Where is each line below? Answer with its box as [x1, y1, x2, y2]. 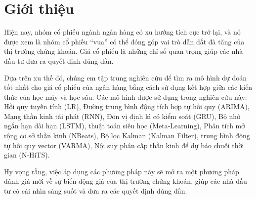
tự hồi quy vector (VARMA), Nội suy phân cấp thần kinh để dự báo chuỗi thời [4, 140, 244, 150]
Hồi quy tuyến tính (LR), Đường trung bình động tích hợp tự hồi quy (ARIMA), [4, 101, 250, 112]
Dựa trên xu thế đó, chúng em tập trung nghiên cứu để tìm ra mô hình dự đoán [4, 72, 247, 82]
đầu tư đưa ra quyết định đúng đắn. [4, 55, 114, 66]
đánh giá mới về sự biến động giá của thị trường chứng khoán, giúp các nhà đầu [4, 176, 247, 186]
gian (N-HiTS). [4, 150, 50, 160]
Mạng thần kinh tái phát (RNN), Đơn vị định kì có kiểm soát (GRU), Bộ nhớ [4, 111, 241, 121]
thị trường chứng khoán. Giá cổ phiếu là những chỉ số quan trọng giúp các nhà [4, 46, 243, 56]
